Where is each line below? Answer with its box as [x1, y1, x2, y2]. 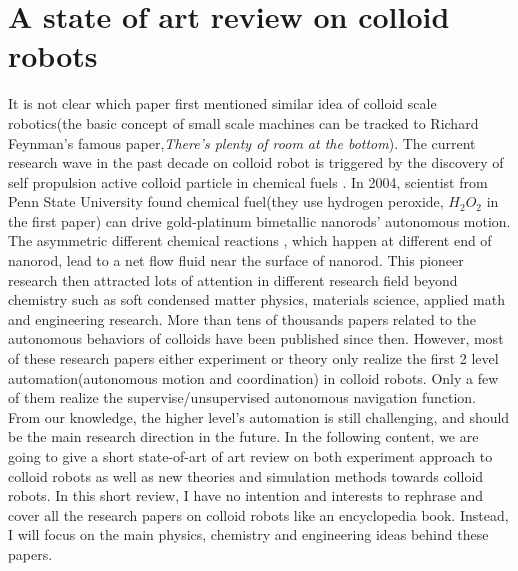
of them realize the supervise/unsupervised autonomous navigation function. [8, 387, 476, 408]
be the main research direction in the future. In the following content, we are [8, 426, 479, 447]
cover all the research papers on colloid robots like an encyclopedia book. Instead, [8, 504, 509, 525]
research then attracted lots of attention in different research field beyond [8, 269, 458, 290]
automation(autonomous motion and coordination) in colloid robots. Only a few [8, 367, 499, 388]
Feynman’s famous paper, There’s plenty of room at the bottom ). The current [8, 132, 476, 153]
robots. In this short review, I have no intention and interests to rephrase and [8, 485, 484, 506]
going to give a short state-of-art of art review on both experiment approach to [8, 446, 493, 466]
